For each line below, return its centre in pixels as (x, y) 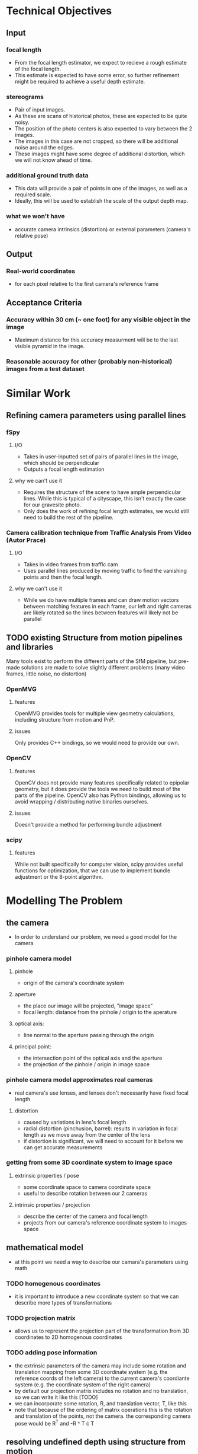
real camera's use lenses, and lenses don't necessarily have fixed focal (102, 1093)
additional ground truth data (47, 176)
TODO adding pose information (52, 1353)
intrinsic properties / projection (52, 1204)
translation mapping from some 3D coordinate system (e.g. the (91, 1372)
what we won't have (35, 216)
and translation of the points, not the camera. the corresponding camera (103, 1416)
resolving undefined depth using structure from (96, 1442)
